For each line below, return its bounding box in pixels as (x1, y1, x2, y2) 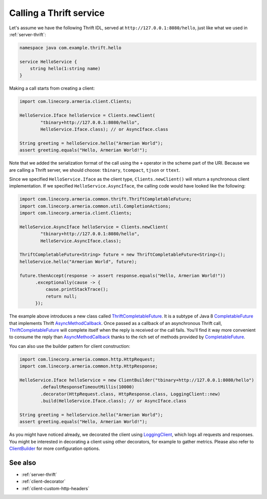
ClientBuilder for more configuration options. (9, 445, 100, 451)
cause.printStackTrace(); (45, 287, 109, 292)
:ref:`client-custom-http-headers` (21, 485, 89, 491)
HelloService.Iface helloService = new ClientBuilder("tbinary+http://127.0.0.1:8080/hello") (19, 377, 255, 383)
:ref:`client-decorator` (21, 479, 66, 485)
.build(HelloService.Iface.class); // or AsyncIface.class (40, 398, 187, 404)
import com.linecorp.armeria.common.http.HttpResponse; (19, 364, 158, 369)
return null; (45, 293, 78, 299)
